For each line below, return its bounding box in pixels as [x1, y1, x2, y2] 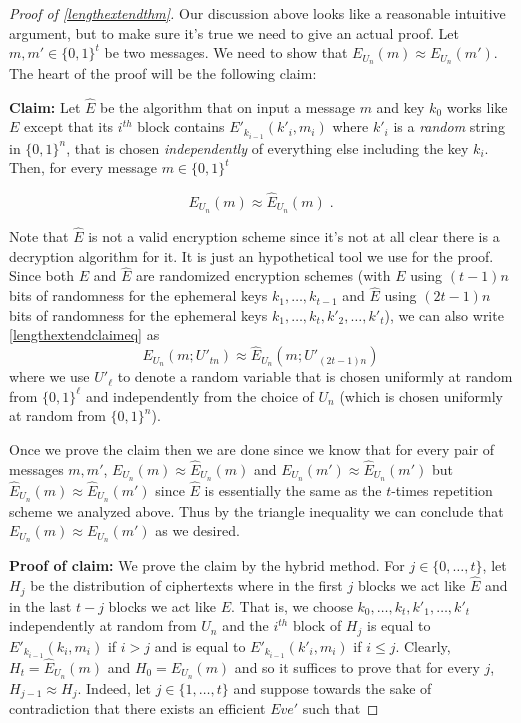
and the [222, 615, 269, 636]
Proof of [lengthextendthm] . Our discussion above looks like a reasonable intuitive [9, 3, 506, 23]
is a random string [393, 116, 505, 137]
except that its [24, 116, 114, 137]
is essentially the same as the [204, 479, 382, 500]
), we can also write [384, 304, 504, 325]
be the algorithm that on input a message [100, 96, 355, 117]
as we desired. [155, 520, 240, 541]
